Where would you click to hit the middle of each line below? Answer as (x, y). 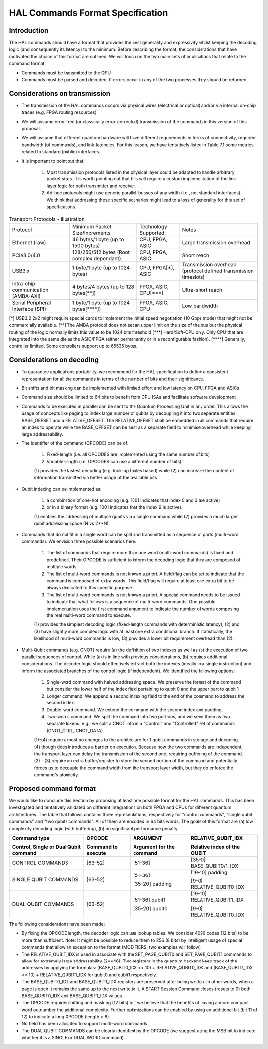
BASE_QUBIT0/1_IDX (214, 866)
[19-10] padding (209, 873)
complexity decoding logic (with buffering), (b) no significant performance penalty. (94, 828)
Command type (31, 838)
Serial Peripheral (32, 302)
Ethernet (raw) (29, 242)
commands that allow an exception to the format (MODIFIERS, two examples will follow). (112, 947)
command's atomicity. (57, 775)
